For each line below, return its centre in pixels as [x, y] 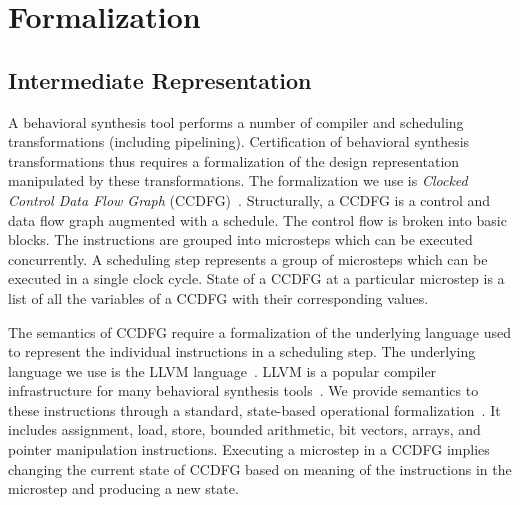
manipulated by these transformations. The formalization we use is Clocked [238, 180]
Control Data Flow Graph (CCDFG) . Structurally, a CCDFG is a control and [249, 199]
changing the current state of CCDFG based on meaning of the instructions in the [260, 468]
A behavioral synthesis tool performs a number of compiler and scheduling [236, 121]
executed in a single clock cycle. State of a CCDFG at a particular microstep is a [256, 278]
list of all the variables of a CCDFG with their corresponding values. [218, 297]
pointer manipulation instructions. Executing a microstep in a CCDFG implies [249, 449]
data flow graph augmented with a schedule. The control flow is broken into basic [257, 219]
